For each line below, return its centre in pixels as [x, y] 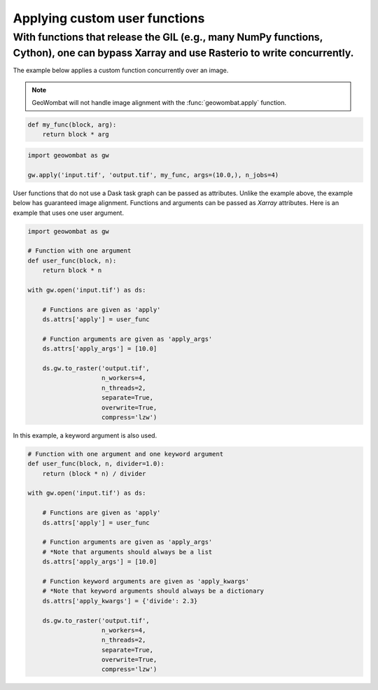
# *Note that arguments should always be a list [127, 552]
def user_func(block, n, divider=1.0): [96, 464]
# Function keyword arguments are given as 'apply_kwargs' [146, 581]
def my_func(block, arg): [72, 125]
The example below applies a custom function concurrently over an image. [121, 71]
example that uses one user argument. [68, 213]
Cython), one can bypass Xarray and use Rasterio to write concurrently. [183, 53]
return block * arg [76, 134]
